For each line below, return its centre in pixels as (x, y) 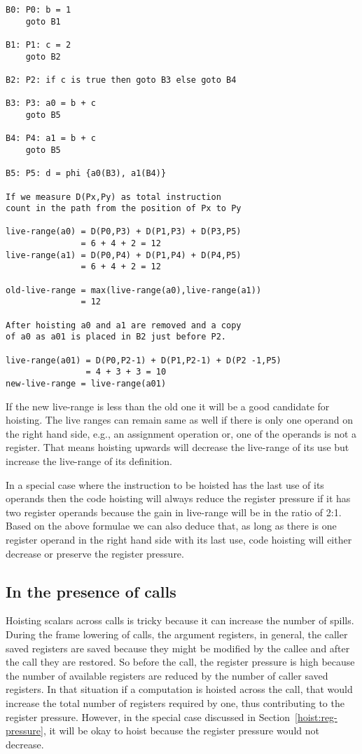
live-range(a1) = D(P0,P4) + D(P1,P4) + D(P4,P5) (124, 255)
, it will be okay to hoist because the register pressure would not (181, 731)
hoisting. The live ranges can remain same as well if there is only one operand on (179, 420)
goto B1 (43, 21)
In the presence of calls (91, 591)
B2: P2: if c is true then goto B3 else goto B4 (121, 80)
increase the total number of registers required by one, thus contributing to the (175, 702)
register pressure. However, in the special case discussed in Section (148, 716)
